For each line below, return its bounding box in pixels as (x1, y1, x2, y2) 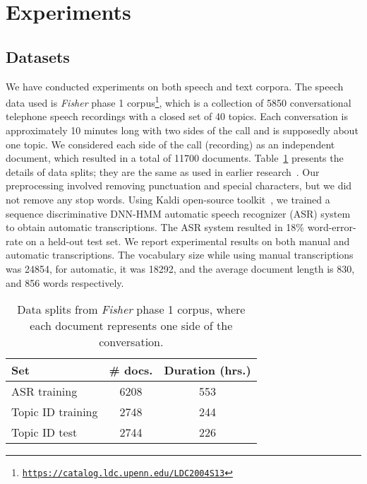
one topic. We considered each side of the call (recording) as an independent (6, 136, 335, 151)
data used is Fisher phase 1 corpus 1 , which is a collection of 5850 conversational (6, 93, 351, 110)
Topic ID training (11, 403, 98, 420)
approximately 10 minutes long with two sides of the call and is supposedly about (6, 123, 359, 138)
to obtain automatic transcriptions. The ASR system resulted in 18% (6, 220, 305, 235)
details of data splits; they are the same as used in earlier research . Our (6, 164, 320, 179)
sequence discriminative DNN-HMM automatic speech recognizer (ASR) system (6, 206, 351, 220)
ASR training (11, 383, 78, 400)
